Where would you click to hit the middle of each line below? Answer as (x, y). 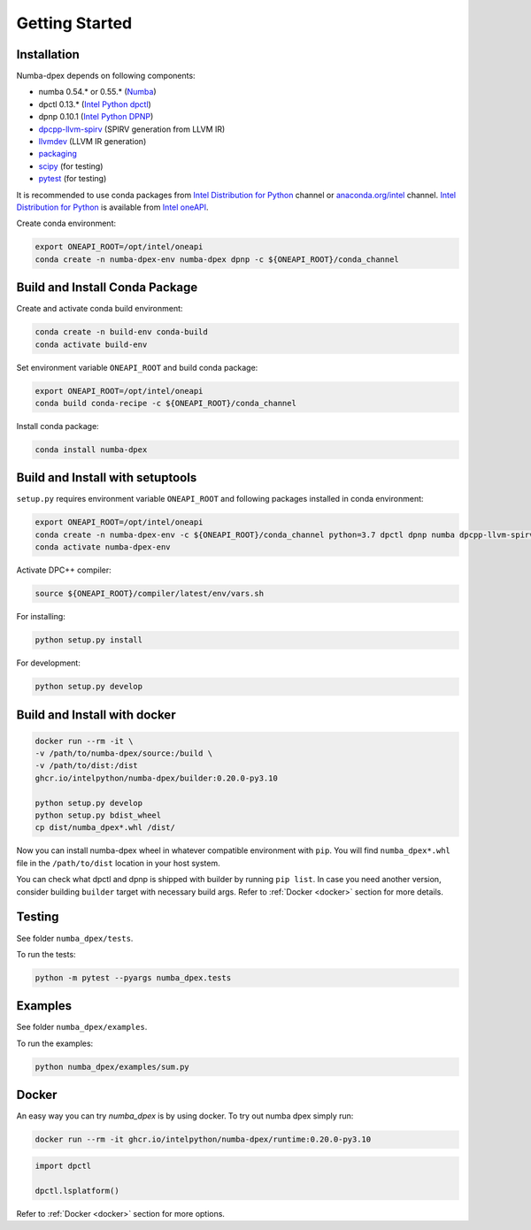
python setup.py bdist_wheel (98, 815)
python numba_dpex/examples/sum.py (112, 1067)
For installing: (41, 617)
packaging (58, 154)
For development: (49, 663)
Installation (48, 54)
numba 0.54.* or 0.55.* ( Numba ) (97, 92)
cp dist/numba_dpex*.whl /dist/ (105, 828)
